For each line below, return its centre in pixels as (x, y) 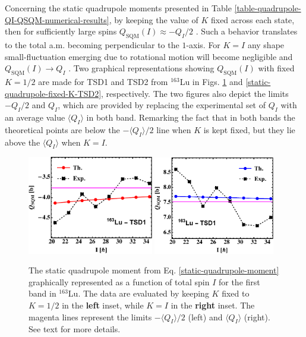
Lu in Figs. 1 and (211, 81)
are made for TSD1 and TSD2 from (103, 81)
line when (174, 129)
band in (42, 293)
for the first (239, 281)
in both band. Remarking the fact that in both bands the (191, 117)
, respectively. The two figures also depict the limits (195, 93)
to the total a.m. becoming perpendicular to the (92, 44)
